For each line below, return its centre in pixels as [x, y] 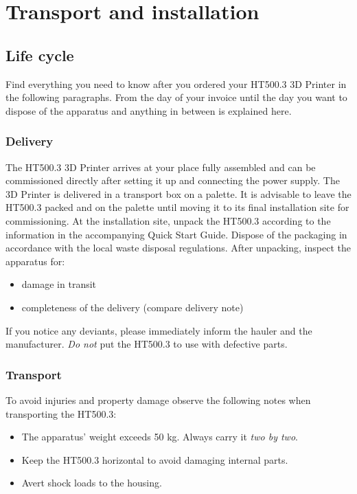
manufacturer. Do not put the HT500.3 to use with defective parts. [147, 344]
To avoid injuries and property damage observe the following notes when [158, 400]
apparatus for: [35, 261]
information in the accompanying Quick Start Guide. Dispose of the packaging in [176, 234]
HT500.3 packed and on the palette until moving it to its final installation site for [177, 207]
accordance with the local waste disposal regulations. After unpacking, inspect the [178, 248]
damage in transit [59, 284]
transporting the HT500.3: [61, 413]
